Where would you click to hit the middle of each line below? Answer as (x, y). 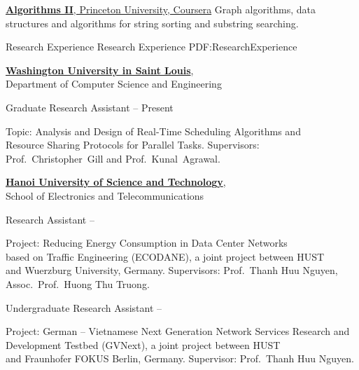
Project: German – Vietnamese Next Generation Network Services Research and (178, 331)
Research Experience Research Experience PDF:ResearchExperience (152, 47)
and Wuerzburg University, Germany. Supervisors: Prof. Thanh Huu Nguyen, (172, 270)
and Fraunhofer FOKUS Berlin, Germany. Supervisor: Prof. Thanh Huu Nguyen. (180, 358)
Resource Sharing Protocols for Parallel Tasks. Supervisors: (133, 145)
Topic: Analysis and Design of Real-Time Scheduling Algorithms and (153, 131)
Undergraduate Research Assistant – (84, 307)
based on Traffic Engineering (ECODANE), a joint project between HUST (165, 256)
